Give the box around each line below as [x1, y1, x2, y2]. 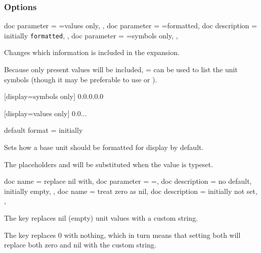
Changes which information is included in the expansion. [4, 47, 180, 58]
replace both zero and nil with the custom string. [4, 239, 156, 250]
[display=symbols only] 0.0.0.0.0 [4, 91, 104, 102]
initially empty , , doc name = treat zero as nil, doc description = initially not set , [4, 185, 257, 196]
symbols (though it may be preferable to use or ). [4, 74, 157, 84]
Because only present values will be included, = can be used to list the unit [4, 64, 238, 75]
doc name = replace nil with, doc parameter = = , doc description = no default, [4, 176, 252, 186]
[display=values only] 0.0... [4, 108, 87, 118]
